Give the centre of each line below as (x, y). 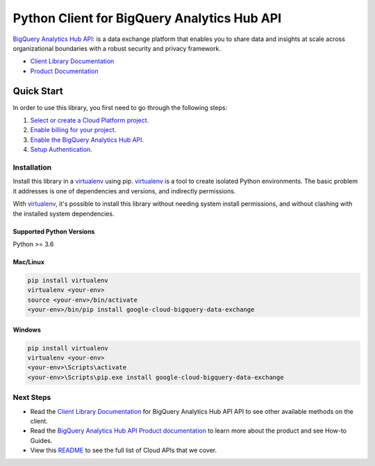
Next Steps (32, 398)
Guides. (41, 440)
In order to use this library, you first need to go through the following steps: (120, 107)
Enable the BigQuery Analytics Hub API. (87, 140)
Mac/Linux (29, 262)
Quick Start (38, 91)
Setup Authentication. (61, 150)
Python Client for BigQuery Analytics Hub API (147, 18)
